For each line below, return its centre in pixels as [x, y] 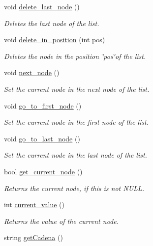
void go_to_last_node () [42, 138]
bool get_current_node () [43, 171]
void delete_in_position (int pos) [55, 40]
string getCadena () [33, 237]
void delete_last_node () [42, 6]
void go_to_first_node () [43, 105]
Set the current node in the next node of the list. [77, 89]
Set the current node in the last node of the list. [76, 155]
